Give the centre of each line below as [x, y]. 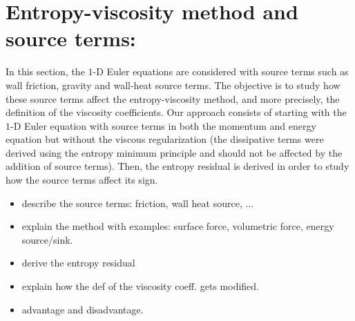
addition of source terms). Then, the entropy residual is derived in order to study [177, 166]
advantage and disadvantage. [83, 309]
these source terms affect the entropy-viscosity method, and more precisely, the [173, 98]
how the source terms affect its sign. [82, 180]
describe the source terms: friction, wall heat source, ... [138, 203]
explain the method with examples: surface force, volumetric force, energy [178, 226]
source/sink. [47, 239]
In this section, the [45, 71]
